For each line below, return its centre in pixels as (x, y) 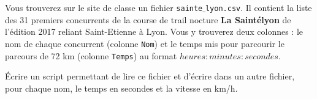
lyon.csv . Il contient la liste (258, 7)
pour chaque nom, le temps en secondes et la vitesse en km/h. (121, 88)
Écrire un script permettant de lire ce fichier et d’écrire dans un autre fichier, (150, 76)
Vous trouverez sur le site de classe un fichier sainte (104, 7)
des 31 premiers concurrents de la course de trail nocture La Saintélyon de (148, 19)
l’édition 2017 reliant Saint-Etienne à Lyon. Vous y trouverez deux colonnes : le (154, 31)
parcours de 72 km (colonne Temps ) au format (91, 55)
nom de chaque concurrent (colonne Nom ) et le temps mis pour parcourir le (145, 43)
